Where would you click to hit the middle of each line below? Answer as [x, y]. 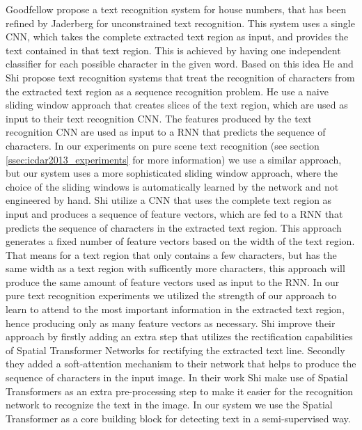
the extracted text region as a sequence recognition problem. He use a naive [167, 91]
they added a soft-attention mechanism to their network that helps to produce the [181, 364]
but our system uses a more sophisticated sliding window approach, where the [172, 173]
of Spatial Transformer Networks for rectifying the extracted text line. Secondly [175, 350]
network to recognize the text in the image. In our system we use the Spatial [169, 405]
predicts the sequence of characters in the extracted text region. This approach [174, 227]
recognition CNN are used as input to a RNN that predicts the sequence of [166, 132]
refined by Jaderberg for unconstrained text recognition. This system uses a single [180, 23]
